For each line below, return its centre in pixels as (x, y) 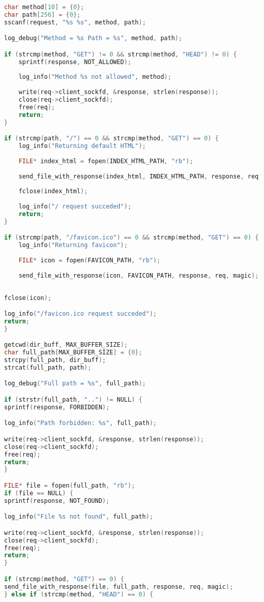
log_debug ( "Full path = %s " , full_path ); (75, 384)
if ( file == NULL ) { (39, 493)
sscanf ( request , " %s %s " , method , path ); (75, 22)
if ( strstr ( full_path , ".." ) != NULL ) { (73, 400)
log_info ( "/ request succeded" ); (75, 207)
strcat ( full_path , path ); (48, 367)
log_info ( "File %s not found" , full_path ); (79, 517)
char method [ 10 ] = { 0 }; (44, 7)
